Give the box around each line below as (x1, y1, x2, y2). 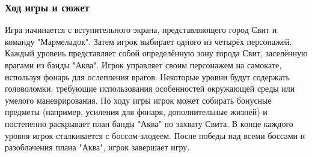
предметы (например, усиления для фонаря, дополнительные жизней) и (5, 105, 268, 118)
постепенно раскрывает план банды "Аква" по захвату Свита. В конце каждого (5, 117, 293, 129)
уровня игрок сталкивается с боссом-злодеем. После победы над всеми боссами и (5, 129, 305, 141)
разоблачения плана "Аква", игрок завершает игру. (5, 141, 190, 153)
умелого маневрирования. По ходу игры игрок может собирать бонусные (5, 93, 272, 106)
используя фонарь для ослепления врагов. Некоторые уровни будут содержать (5, 70, 290, 83)
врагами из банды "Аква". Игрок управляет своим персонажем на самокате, (5, 59, 282, 71)
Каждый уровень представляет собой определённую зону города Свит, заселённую (5, 47, 308, 59)
